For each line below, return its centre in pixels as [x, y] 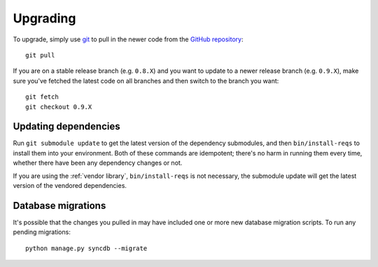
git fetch [42, 97]
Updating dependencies [66, 126]
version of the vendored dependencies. [70, 185]
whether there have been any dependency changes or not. [98, 163]
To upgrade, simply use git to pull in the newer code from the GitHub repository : [128, 39]
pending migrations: [42, 232]
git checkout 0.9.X [59, 107]
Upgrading [44, 18]
